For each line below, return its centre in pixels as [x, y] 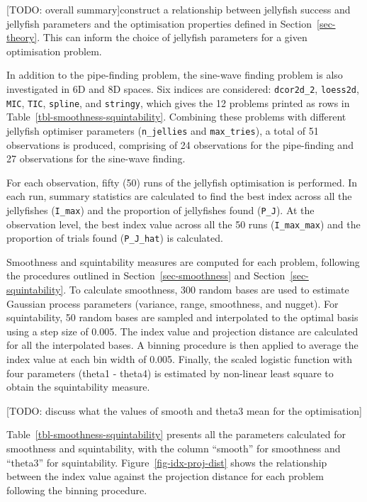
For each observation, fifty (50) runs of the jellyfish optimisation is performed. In [182, 182]
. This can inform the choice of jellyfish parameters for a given [172, 37]
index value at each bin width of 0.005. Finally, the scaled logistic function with [180, 359]
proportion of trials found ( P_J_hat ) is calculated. [115, 238]
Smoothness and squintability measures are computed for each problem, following [183, 261]
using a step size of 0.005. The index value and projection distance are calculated [182, 331]
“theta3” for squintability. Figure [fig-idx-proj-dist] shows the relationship [167, 462]
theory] [22, 37]
